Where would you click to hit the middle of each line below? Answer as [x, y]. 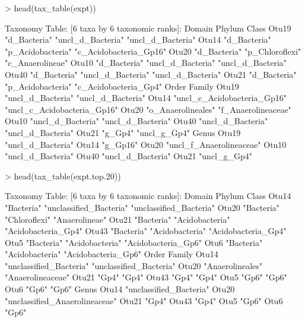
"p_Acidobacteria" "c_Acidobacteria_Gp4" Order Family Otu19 [122, 86]
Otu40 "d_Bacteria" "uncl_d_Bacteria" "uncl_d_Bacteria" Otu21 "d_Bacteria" [151, 74]
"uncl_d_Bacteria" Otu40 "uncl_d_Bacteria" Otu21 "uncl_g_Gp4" [129, 156]
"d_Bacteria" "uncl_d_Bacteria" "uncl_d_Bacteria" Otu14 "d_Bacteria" [138, 40]
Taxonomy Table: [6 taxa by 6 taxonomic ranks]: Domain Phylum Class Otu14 [148, 196]
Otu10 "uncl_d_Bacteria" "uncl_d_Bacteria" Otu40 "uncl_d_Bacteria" [136, 121]
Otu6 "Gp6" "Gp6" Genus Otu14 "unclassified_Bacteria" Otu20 [120, 289]
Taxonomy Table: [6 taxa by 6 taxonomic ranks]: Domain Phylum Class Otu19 [148, 28]
